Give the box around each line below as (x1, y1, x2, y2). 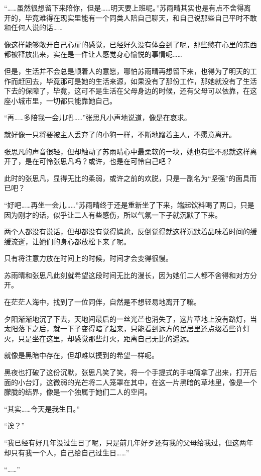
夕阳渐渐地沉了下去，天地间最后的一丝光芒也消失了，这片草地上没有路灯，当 (4, 313, 257, 324)
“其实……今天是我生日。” (4, 403, 80, 414)
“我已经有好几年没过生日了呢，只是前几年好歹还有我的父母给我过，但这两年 (4, 437, 253, 447)
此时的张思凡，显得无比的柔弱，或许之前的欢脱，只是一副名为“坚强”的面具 (4, 172, 250, 183)
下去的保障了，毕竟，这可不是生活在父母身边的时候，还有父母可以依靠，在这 (4, 85, 257, 96)
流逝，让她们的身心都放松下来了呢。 (11, 236, 130, 246)
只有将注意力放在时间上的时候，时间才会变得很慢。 (4, 253, 173, 263)
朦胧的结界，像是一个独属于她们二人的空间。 (4, 387, 152, 397)
